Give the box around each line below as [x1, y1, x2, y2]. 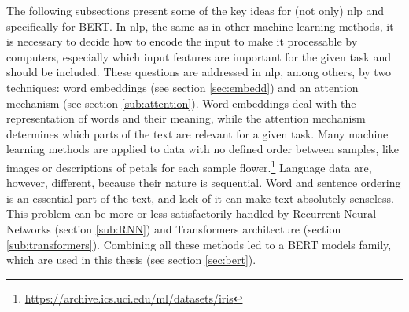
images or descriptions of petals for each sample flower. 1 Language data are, [6, 156, 372, 175]
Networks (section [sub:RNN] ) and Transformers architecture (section [6, 220, 341, 237]
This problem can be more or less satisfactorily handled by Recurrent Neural [6, 205, 377, 222]
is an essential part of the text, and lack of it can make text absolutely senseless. [6, 189, 394, 206]
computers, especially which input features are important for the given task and [6, 48, 391, 64]
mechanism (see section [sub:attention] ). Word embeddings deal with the [6, 94, 356, 111]
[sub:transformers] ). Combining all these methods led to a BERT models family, [6, 236, 392, 252]
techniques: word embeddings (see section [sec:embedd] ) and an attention [6, 79, 359, 95]
